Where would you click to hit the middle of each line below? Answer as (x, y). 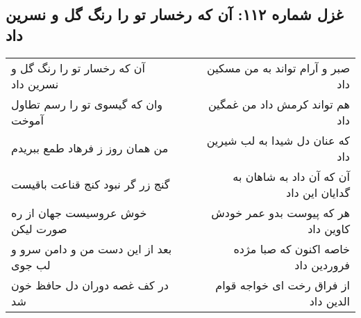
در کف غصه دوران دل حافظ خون (90, 285)
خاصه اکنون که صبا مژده (292, 248)
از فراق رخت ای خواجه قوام (283, 285)
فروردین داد (322, 264)
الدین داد (329, 301)
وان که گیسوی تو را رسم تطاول (87, 104)
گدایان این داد (318, 192)
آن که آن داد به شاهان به (291, 176)
